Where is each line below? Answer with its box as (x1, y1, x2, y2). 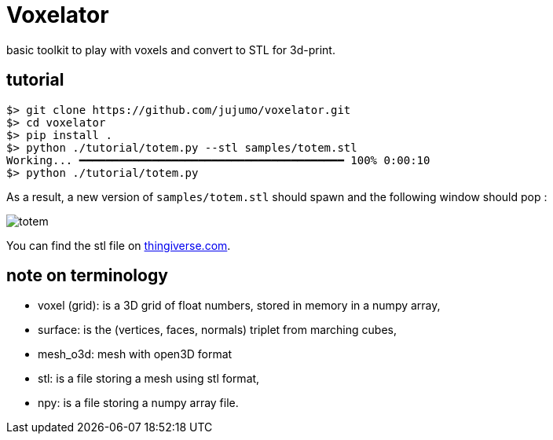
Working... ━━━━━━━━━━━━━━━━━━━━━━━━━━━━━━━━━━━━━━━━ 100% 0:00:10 (6, 153, 430, 167)
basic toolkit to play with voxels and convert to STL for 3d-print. (6, 42, 335, 57)
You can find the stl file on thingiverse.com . (6, 238, 231, 252)
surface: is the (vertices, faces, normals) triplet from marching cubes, (38, 323, 397, 337)
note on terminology (6, 266, 168, 286)
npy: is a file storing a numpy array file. (38, 396, 239, 410)
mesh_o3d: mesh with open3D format (38, 347, 233, 361)
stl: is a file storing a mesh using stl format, (38, 372, 260, 386)
